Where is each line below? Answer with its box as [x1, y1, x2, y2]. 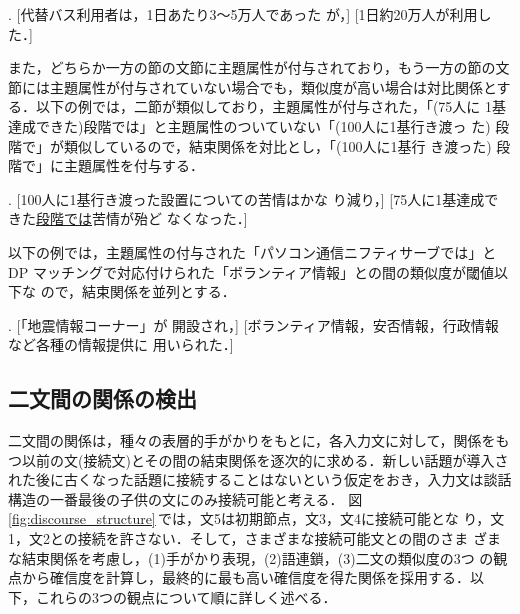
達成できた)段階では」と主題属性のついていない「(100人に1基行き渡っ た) [8, 115, 491, 136]
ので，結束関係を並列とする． [40, 281, 236, 302]
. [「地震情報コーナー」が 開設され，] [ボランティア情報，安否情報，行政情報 [8, 314, 499, 335]
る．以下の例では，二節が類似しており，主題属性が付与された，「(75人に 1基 [8, 96, 507, 117]
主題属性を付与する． [63, 155, 204, 176]
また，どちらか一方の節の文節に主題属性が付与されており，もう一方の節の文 [8, 57, 510, 78]
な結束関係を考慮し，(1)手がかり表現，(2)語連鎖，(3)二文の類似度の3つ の [8, 547, 494, 568]
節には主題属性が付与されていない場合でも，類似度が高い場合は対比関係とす [8, 76, 511, 97]
